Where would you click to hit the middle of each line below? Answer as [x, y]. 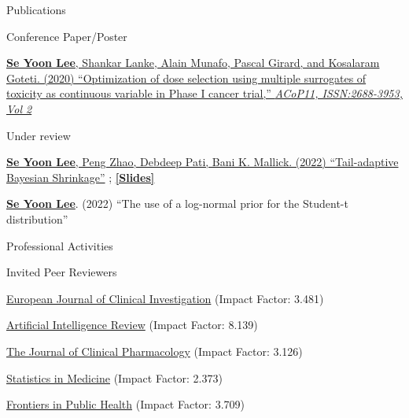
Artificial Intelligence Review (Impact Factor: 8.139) [132, 325]
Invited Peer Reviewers [62, 272]
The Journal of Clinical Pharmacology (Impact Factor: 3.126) [155, 351]
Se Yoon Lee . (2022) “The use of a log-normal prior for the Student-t [177, 203]
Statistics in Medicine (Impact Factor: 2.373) [114, 377]
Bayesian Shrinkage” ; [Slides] [81, 177]
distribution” [37, 218]
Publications [36, 9]
